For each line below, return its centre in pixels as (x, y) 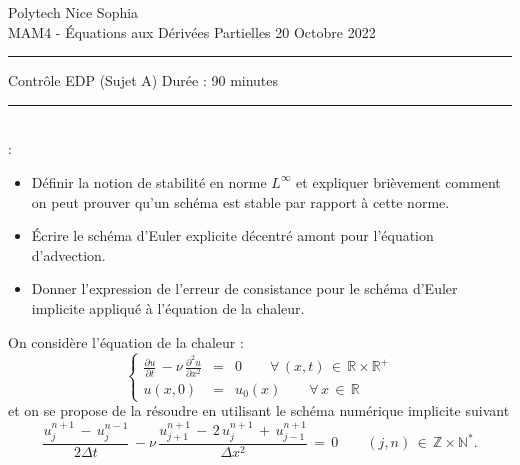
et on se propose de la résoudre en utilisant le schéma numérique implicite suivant (259, 410)
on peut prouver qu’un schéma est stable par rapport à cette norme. (240, 201)
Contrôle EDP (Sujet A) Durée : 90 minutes (143, 80)
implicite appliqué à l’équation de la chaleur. (168, 307)
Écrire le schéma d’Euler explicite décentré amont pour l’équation (232, 235)
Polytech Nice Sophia (73, 12)
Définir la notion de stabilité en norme (149, 181)
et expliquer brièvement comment (398, 181)
